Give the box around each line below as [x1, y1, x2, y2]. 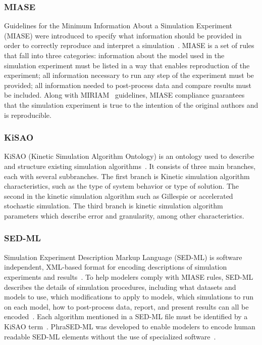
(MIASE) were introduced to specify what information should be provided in [4, 30, 242, 40]
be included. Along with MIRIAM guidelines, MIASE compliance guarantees [4, 90, 245, 100]
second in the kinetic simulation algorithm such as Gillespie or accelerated [4, 190, 233, 201]
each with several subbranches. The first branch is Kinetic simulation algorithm [4, 170, 250, 181]
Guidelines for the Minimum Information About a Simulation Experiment [4, 20, 233, 31]
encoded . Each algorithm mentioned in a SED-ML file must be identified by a [4, 311, 248, 322]
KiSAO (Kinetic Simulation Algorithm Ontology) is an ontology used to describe [4, 151, 254, 161]
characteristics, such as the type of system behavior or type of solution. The [4, 181, 239, 191]
